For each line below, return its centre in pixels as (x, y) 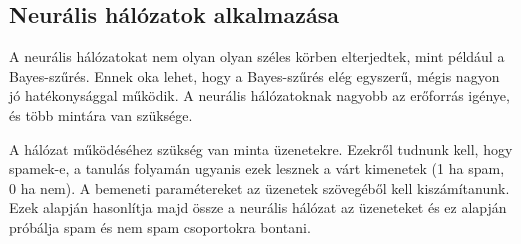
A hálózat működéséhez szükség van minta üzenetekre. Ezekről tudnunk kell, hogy (261, 148)
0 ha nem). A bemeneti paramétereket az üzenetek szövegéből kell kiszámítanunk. (259, 187)
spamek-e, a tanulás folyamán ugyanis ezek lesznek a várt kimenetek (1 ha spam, (257, 168)
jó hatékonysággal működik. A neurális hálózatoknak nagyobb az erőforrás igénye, (259, 95)
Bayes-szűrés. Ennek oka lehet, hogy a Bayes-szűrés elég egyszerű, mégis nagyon (254, 75)
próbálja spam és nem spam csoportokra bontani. (160, 226)
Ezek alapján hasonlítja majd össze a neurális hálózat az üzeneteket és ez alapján (258, 207)
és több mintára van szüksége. (101, 114)
